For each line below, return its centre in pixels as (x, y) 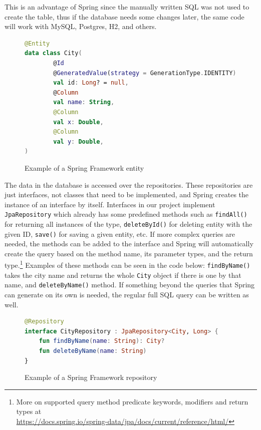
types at (29, 411)
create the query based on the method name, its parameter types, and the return (129, 253)
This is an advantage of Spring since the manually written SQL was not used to (127, 7)
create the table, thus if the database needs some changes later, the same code (124, 16)
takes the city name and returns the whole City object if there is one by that (123, 275)
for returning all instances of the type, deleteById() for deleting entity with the (128, 224)
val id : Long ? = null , (91, 83)
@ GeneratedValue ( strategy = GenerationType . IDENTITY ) (145, 73)
